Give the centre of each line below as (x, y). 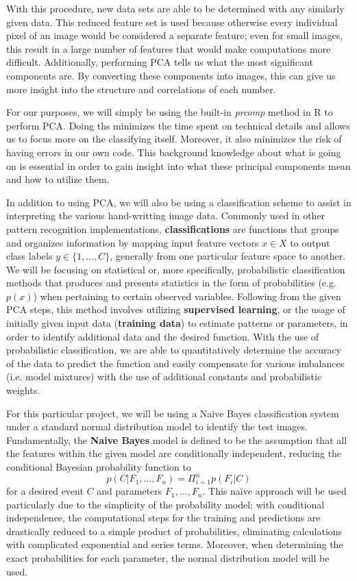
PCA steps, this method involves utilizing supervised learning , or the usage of (176, 309)
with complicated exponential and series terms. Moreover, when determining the (175, 544)
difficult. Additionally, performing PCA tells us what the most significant (160, 62)
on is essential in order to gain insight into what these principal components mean (178, 165)
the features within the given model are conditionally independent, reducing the (174, 453)
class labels (29, 256)
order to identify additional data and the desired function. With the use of (163, 336)
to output (310, 242)
